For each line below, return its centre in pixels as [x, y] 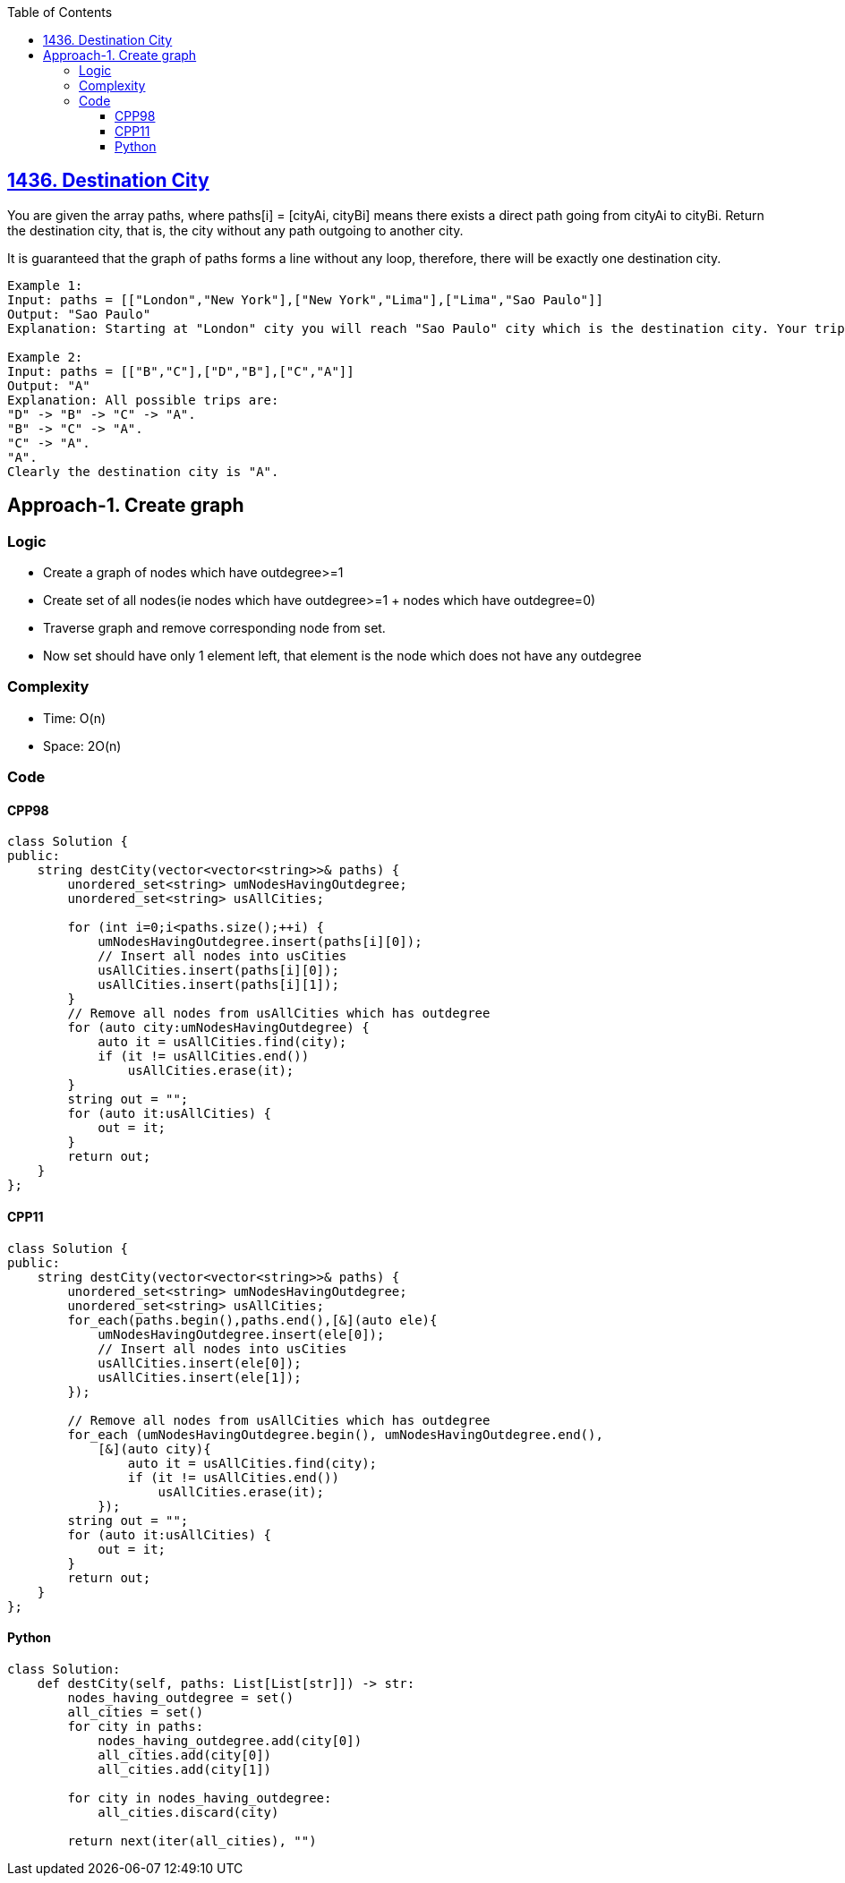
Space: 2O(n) [82, 746]
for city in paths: [136, 1726]
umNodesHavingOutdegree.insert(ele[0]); [241, 1334]
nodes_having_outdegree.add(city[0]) [230, 1740]
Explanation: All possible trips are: [143, 400]
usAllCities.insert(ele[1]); [200, 1377]
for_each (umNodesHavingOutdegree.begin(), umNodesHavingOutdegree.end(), [335, 1434]
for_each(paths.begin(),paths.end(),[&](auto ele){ [252, 1320]
